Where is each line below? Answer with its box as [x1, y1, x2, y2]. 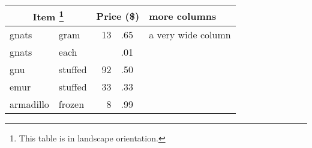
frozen [58, 97, 85, 111]
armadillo [10, 97, 49, 111]
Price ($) [96, 8, 140, 23]
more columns [149, 8, 217, 23]
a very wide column [149, 28, 231, 42]
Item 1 [32, 8, 64, 24]
